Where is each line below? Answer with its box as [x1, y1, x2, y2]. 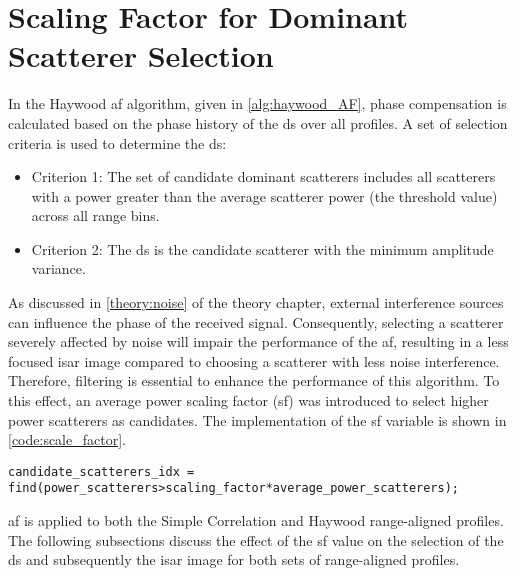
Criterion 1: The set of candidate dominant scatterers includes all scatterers [31, 166, 496, 187]
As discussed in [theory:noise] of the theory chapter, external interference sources [8, 292, 504, 313]
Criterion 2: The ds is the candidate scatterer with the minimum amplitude [31, 238, 494, 259]
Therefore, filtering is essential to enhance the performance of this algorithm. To [8, 370, 500, 391]
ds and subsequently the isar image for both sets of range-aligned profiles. [8, 549, 460, 570]
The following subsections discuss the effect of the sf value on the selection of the [8, 529, 504, 550]
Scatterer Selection [8, 35, 274, 76]
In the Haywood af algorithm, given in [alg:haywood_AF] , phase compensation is [8, 93, 507, 114]
